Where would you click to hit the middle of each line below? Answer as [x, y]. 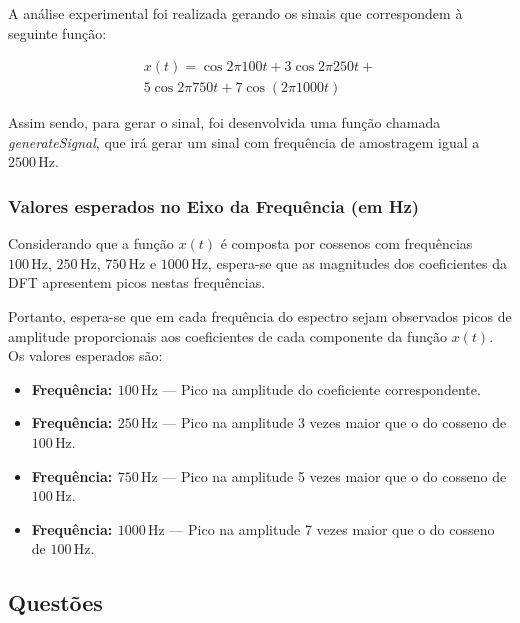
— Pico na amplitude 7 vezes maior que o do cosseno [332, 528]
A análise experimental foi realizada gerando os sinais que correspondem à [235, 13]
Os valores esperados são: [85, 355]
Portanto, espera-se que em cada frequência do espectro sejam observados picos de [260, 316]
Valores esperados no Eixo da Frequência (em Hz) [214, 205]
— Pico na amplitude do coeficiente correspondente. [321, 388]
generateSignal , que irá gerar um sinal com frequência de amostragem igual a [244, 141]
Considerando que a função [91, 243]
